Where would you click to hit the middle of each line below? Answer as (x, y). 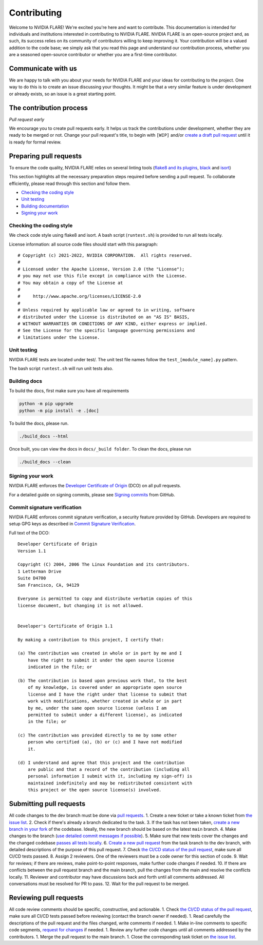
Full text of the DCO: (29, 533)
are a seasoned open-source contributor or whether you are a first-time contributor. (93, 55)
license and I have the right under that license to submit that (107, 694)
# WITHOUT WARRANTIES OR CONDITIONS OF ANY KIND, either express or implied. (113, 324)
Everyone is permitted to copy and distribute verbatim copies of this (105, 599)
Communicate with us (43, 68)
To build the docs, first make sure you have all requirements (69, 391)
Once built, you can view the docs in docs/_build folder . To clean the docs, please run (100, 449)
